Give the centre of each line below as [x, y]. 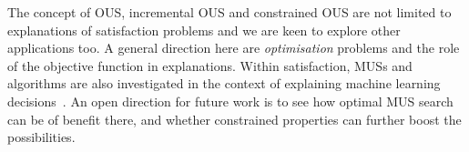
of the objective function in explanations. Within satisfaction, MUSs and [210, 65]
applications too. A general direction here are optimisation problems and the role [234, 48]
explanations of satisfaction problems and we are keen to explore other [204, 30]
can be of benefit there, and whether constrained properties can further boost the [234, 119]
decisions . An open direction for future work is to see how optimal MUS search [230, 101]
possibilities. [41, 137]
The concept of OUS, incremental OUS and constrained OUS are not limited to [229, 12]
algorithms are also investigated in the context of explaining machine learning [224, 83]
